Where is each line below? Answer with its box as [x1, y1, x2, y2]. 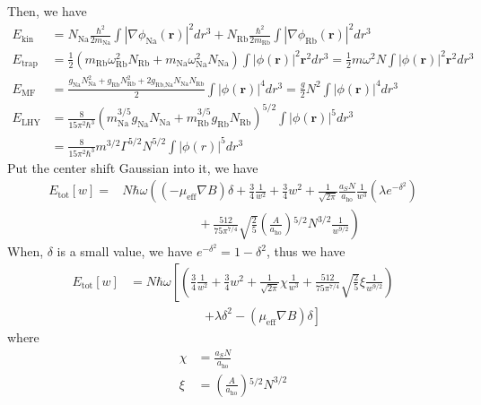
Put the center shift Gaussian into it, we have [7, 158, 258, 177]
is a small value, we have [57, 242, 193, 261]
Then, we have [7, 2, 87, 20]
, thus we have [266, 242, 345, 261]
